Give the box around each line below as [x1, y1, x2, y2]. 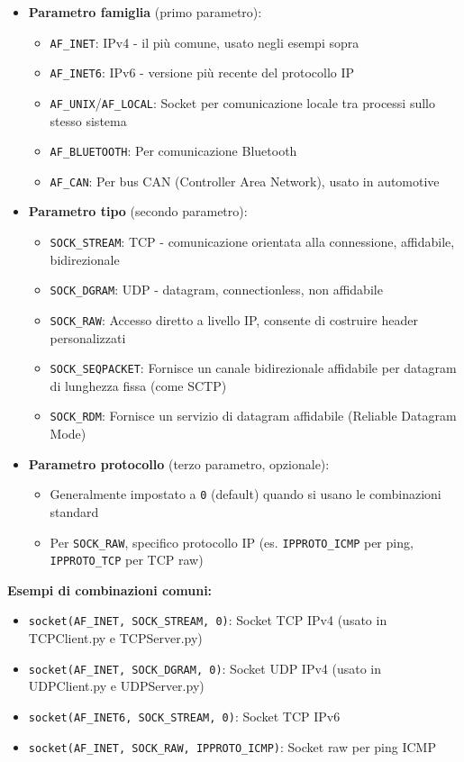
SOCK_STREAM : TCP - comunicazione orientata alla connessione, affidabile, [50, 232, 455, 251]
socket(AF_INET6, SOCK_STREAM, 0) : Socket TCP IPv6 [28, 706, 341, 725]
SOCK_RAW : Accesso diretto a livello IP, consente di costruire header [50, 310, 418, 329]
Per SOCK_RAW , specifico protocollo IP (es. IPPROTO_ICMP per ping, [50, 532, 414, 551]
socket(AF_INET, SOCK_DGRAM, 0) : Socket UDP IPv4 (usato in [28, 658, 382, 677]
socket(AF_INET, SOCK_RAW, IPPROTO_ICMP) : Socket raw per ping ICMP [28, 737, 436, 756]
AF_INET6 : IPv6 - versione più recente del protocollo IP [50, 63, 355, 82]
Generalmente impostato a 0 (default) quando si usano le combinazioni [50, 485, 441, 503]
